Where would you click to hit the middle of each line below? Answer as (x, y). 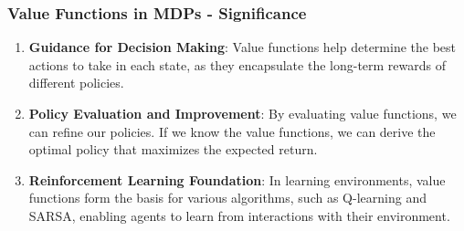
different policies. (76, 83)
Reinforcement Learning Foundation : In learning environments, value (237, 179)
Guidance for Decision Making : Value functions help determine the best (243, 47)
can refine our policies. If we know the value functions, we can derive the (232, 131)
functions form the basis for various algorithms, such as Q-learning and (227, 198)
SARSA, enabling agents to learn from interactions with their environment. (239, 215)
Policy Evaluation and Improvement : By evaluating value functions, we (243, 113)
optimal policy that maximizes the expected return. (173, 149)
